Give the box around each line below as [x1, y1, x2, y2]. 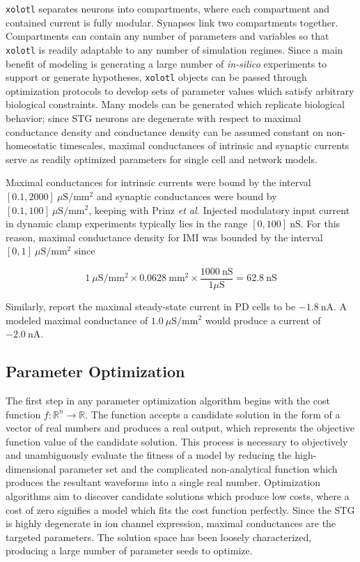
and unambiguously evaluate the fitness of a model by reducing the [6, 448, 292, 462]
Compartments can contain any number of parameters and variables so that [6, 29, 329, 43]
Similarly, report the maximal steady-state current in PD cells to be [6, 298, 296, 313]
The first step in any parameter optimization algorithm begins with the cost [6, 393, 330, 407]
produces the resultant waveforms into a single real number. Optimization [6, 475, 321, 489]
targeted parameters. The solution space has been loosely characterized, [6, 529, 312, 544]
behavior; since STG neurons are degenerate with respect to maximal [6, 110, 302, 125]
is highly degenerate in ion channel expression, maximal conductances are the [6, 516, 336, 531]
